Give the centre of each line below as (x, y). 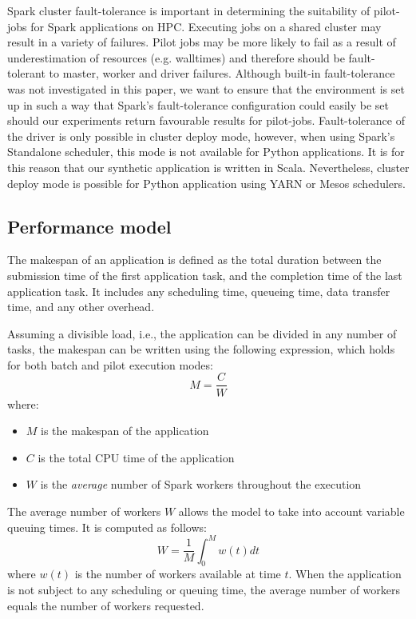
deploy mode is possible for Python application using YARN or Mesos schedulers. (206, 183)
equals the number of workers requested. (106, 605)
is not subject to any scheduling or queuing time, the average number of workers (204, 589)
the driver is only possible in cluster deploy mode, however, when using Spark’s (201, 136)
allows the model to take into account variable (291, 511)
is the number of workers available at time (178, 574)
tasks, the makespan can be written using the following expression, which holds (201, 349)
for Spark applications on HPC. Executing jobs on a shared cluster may (206, 26)
